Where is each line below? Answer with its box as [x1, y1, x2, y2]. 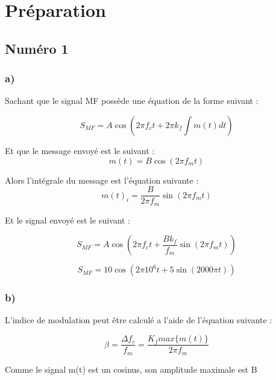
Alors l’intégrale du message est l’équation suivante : [5, 173, 199, 186]
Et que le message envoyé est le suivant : [5, 144, 155, 156]
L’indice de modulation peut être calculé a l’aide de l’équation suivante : [5, 314, 272, 326]
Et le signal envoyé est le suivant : [5, 213, 131, 226]
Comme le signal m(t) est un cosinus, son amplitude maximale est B [5, 362, 257, 375]
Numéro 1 [5, 39, 69, 57]
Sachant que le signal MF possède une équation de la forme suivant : [5, 94, 259, 107]
